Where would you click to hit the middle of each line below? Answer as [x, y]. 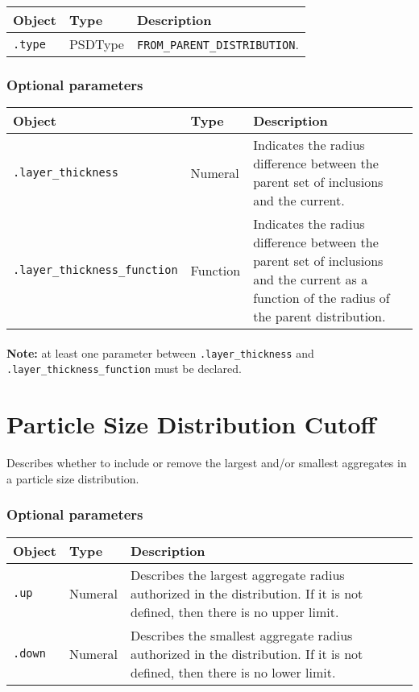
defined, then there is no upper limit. [235, 611]
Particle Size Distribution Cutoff [191, 424]
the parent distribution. [319, 317]
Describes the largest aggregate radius [238, 574]
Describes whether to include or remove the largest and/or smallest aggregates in [207, 463]
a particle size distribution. [73, 478]
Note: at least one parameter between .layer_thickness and [160, 352]
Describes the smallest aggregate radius [242, 635]
